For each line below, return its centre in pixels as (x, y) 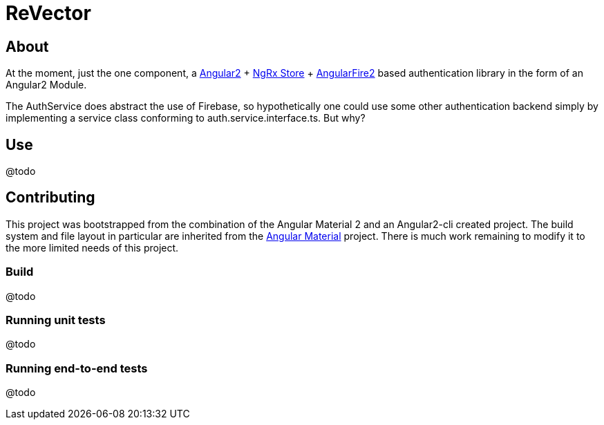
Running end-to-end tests (77, 368)
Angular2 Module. (46, 85)
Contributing (50, 198)
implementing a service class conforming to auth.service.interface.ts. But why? (186, 118)
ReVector (48, 13)
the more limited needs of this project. (92, 247)
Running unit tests (56, 320)
